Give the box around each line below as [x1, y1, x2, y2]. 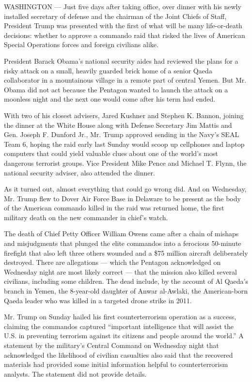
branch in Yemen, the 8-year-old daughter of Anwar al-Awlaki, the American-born [4, 286, 248, 296]
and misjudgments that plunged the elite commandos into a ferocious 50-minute [4, 238, 241, 248]
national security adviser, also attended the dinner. [4, 167, 155, 177]
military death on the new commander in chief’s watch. [4, 212, 168, 222]
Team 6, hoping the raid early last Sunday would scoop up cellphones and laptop [4, 139, 245, 149]
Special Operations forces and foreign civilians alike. [4, 39, 158, 50]
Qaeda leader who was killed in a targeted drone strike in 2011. [4, 295, 192, 305]
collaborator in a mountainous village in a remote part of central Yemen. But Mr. [4, 75, 247, 85]
